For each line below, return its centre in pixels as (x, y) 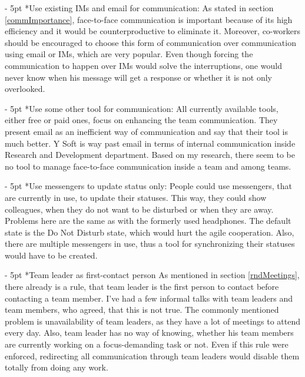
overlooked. (25, 89)
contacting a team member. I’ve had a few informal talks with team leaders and (149, 298)
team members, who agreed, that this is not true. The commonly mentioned (142, 310)
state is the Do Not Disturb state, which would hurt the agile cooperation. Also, (150, 232)
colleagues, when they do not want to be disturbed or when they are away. (139, 209)
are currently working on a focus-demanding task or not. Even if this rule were (147, 344)
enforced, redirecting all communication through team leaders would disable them (152, 355)
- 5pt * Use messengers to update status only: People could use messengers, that (148, 186)
